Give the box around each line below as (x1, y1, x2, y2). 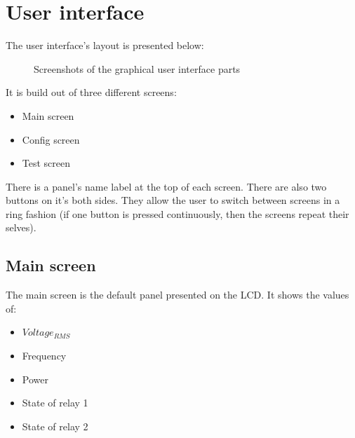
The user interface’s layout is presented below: (6, 38, 204, 53)
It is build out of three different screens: (6, 85, 177, 100)
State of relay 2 (22, 418, 88, 433)
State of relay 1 (22, 395, 88, 410)
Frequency (22, 348, 67, 363)
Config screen (22, 132, 80, 146)
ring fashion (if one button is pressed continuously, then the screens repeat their (6, 206, 349, 221)
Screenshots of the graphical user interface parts (34, 61, 241, 76)
